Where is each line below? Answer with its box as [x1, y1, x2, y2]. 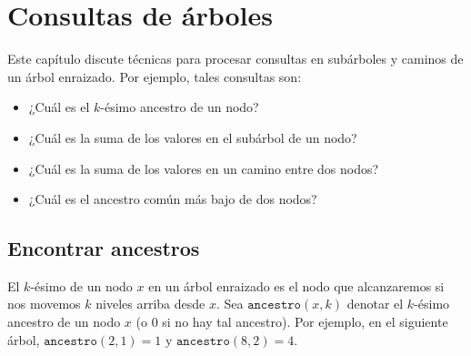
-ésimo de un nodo [30, 276, 133, 295]
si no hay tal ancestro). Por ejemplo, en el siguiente [162, 312, 448, 331]
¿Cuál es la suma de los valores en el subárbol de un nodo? [28, 127, 357, 147]
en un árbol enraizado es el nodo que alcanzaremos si [148, 276, 445, 295]
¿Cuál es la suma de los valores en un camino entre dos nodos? [28, 158, 379, 178]
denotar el [346, 294, 404, 313]
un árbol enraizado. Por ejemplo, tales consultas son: [7, 66, 302, 86]
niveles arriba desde [95, 294, 205, 313]
